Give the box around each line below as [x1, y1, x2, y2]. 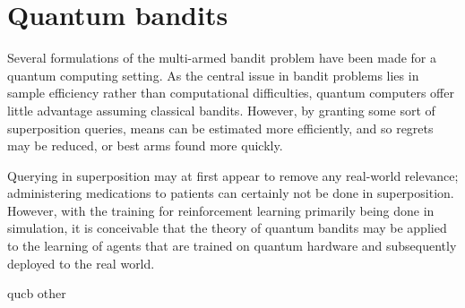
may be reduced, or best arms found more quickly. [7, 136, 283, 155]
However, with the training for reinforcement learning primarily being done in [7, 201, 435, 219]
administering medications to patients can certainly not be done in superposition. [7, 184, 454, 202]
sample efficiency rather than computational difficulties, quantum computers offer [7, 83, 454, 102]
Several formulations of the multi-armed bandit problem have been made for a [7, 48, 437, 67]
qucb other [7, 284, 66, 303]
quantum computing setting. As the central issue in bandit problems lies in [7, 65, 419, 84]
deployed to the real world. [7, 253, 155, 272]
